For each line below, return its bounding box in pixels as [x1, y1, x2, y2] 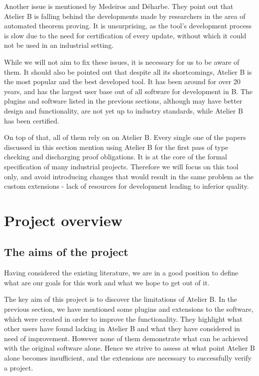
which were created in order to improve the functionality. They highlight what [4, 313, 243, 324]
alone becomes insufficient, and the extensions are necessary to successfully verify [4, 353, 252, 363]
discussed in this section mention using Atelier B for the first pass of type [4, 141, 229, 152]
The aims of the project [4, 244, 129, 259]
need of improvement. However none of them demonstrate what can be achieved [4, 333, 248, 343]
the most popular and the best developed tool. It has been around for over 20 [4, 76, 241, 87]
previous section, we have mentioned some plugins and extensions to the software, [4, 304, 254, 314]
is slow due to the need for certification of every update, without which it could [4, 30, 247, 40]
